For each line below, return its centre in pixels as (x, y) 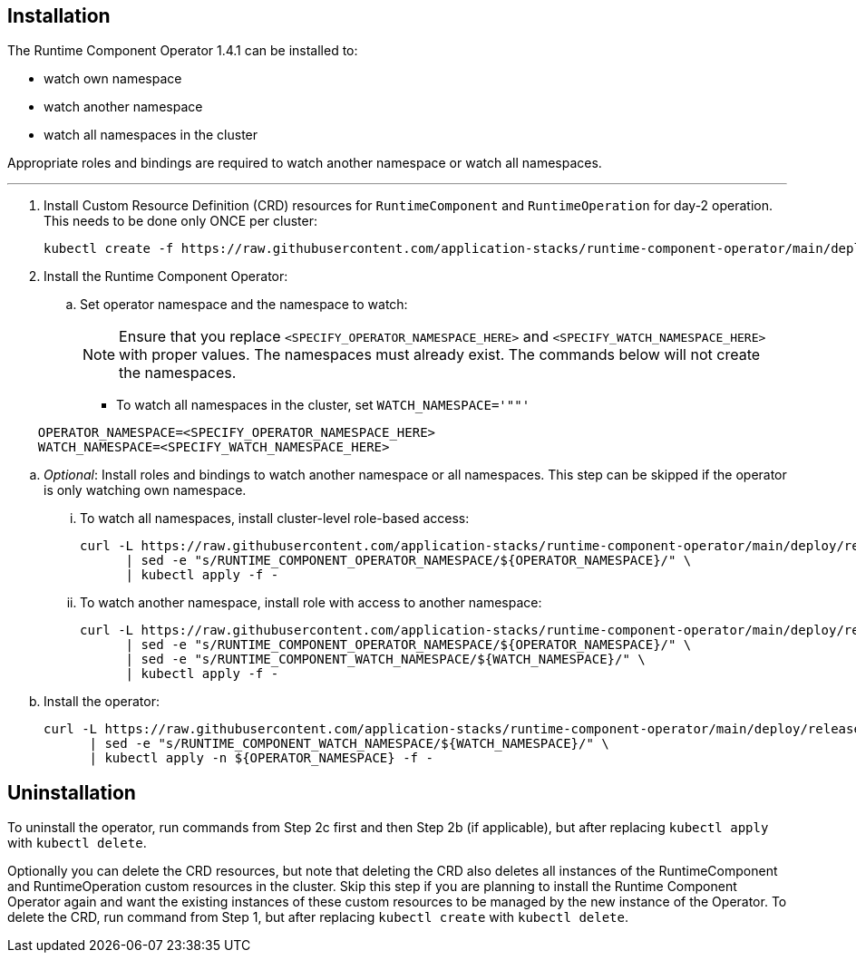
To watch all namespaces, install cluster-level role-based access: (275, 519)
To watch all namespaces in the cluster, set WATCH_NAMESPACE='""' (323, 405)
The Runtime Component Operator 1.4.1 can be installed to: (183, 51)
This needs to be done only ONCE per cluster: (180, 221)
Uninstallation (72, 792)
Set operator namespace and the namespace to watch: (244, 305)
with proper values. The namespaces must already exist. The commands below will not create (440, 355)
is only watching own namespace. (145, 490)
